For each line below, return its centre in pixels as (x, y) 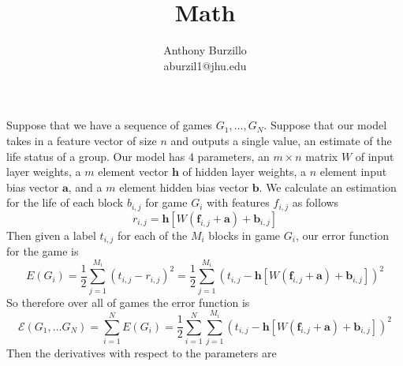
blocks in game (244, 235)
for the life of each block (65, 202)
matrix (322, 156)
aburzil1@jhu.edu (205, 65)
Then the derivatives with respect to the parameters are (142, 352)
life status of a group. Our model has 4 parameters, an (138, 156)
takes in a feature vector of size (82, 140)
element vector (133, 172)
